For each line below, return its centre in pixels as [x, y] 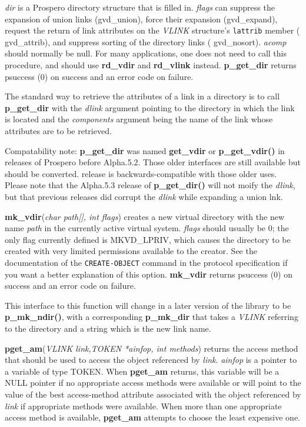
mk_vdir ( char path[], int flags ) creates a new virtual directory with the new [144, 216]
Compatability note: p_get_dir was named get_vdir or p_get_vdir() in [145, 150]
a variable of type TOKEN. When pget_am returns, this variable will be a [142, 371]
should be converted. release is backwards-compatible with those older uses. [141, 173]
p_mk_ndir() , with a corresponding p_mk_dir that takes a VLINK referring [152, 317]
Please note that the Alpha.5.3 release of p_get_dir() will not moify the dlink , [150, 185]
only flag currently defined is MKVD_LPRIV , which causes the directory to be [148, 239]
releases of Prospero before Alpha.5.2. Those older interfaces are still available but [153, 162]
